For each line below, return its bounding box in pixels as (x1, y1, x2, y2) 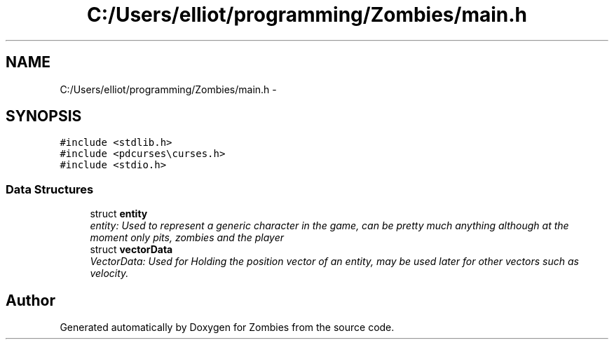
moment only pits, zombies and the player (90, 231, 285, 244)
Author (6, 291, 55, 309)
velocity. (90, 267, 129, 280)
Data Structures (6, 182, 94, 196)
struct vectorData (90, 243, 173, 256)
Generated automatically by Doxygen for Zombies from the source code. (60, 321, 395, 334)
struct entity (90, 208, 148, 220)
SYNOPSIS (6, 107, 82, 126)
